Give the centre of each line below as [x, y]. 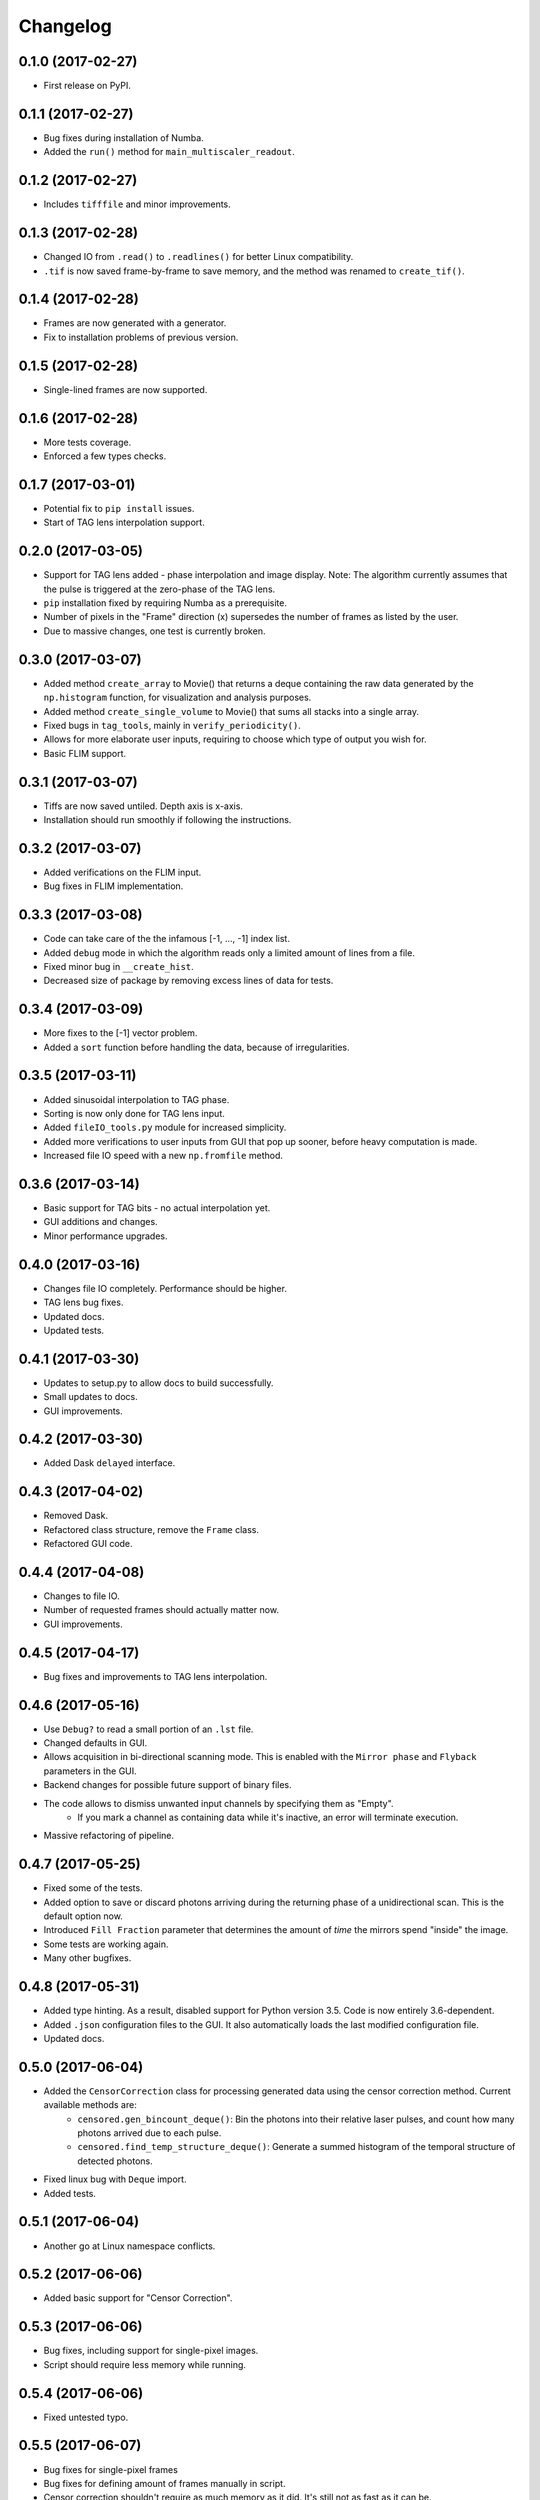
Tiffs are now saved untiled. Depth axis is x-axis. [143, 806]
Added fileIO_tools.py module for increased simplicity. [165, 1127]
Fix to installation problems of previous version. [141, 337]
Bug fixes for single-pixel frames [111, 2469]
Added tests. [70, 2193]
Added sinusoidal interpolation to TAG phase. [136, 1099]
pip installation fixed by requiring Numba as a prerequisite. [165, 603]
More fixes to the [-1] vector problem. [120, 1033]
